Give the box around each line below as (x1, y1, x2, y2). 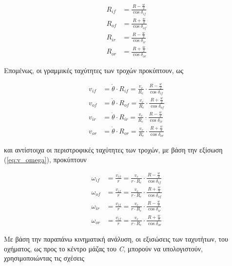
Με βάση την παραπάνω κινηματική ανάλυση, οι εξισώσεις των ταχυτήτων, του (4, 233, 228, 244)
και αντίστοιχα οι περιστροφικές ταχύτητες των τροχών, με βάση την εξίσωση (4, 145, 223, 155)
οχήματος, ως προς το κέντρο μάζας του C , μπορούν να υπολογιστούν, (4, 243, 203, 253)
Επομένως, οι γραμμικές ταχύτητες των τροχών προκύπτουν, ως (4, 65, 184, 75)
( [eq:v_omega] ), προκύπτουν (4, 154, 87, 164)
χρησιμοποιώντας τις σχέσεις (4, 253, 84, 263)
